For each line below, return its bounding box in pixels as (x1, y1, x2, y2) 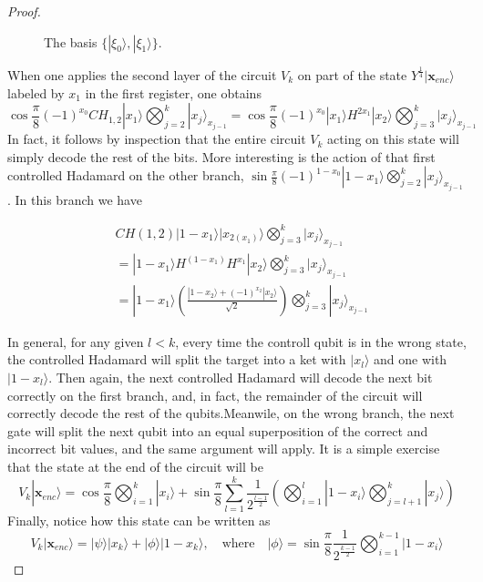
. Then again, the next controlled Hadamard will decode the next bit (48, 368, 433, 387)
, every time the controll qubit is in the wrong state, (175, 332, 467, 351)
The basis (44, 32, 98, 51)
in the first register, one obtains (85, 83, 262, 102)
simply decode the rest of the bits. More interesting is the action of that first (7, 147, 436, 166)
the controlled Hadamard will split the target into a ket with (7, 350, 346, 369)
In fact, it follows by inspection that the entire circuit (7, 129, 306, 148)
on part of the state (297, 65, 407, 84)
